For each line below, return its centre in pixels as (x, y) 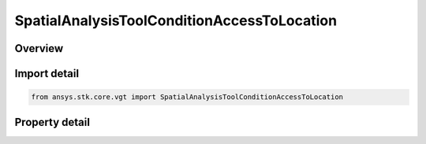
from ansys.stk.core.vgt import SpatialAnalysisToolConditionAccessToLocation (187, 97)
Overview (39, 48)
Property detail (52, 122)
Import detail (47, 74)
